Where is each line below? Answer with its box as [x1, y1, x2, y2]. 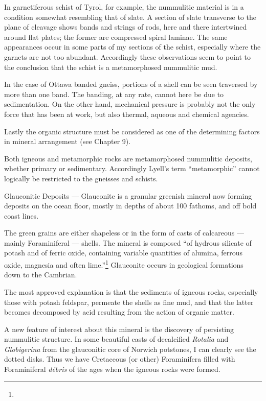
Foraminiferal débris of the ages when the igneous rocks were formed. [4, 364, 220, 374]
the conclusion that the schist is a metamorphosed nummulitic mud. [4, 61, 217, 72]
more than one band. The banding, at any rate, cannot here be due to [4, 88, 224, 99]
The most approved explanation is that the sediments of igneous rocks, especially [4, 286, 258, 297]
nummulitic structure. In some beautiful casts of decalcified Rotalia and [4, 334, 229, 344]
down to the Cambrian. [4, 269, 77, 280]
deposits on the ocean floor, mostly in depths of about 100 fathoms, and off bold [4, 200, 257, 211]
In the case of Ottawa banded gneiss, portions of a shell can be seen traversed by [4, 79, 258, 89]
